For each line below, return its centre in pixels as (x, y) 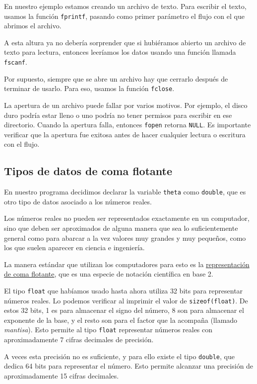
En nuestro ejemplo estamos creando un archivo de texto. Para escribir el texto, (125, 6)
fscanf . (16, 62)
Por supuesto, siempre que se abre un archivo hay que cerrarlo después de (116, 78)
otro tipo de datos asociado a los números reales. (78, 201)
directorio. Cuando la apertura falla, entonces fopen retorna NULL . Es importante (128, 125)
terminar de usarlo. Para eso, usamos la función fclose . (89, 88)
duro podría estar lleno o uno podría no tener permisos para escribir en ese (118, 115)
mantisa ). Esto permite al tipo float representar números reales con (108, 330)
